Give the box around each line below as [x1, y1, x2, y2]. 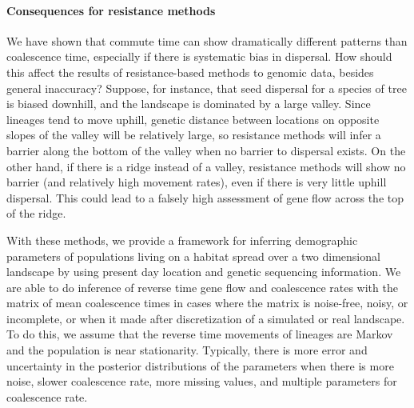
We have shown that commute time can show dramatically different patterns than [6, 32, 408, 49]
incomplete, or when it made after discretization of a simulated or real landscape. [6, 310, 405, 326]
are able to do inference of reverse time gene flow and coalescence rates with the [6, 278, 398, 295]
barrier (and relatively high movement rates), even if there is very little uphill [6, 174, 387, 190]
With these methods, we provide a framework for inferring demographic [6, 231, 358, 248]
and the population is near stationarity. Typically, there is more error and [6, 342, 368, 358]
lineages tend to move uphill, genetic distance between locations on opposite [6, 110, 380, 127]
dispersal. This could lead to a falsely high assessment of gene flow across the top [6, 189, 404, 206]
